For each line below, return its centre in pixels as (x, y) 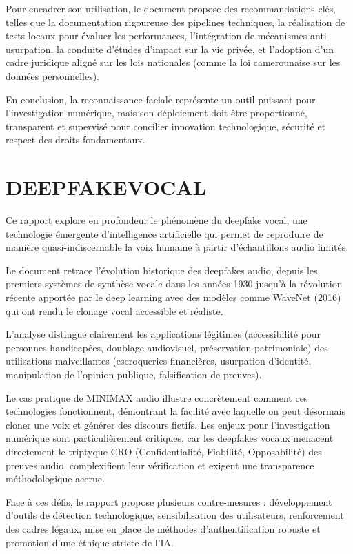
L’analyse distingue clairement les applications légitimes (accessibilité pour (163, 334)
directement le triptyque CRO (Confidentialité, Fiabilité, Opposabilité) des (164, 451)
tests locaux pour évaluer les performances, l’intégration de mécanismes (157, 35)
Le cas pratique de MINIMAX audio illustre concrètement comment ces (157, 397)
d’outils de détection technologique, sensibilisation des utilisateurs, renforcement (175, 515)
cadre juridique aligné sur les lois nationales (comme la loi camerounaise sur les (173, 62)
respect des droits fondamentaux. (75, 140)
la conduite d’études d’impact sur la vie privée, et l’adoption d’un (195, 49)
